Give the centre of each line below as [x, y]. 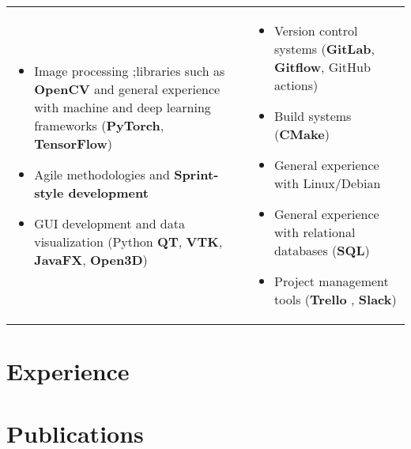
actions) [296, 85]
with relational [315, 232]
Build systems [313, 116]
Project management [332, 281]
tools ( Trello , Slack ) [336, 299]
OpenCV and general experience [127, 89]
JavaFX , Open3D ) [91, 259]
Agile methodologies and [102, 174]
